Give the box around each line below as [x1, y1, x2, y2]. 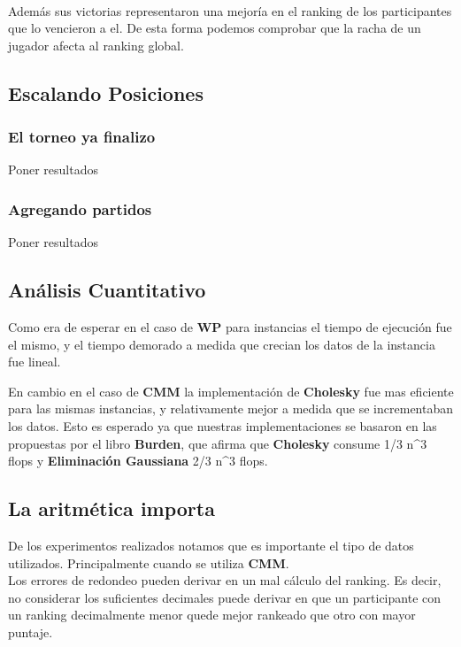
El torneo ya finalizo [8, 126, 156, 148]
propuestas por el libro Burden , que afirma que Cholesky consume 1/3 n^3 [8, 434, 427, 452]
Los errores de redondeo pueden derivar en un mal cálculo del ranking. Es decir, [8, 571, 442, 589]
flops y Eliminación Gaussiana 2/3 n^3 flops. [8, 451, 268, 470]
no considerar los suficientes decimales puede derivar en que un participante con [8, 588, 442, 606]
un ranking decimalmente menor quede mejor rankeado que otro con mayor [8, 605, 416, 624]
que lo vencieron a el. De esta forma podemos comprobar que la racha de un [8, 19, 421, 37]
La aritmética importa [8, 495, 215, 522]
